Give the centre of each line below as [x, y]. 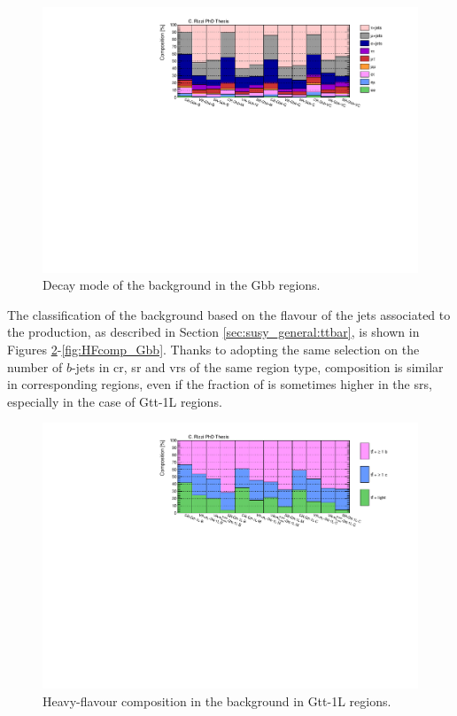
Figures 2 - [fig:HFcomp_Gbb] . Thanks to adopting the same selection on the [213, 350]
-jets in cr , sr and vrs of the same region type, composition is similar [257, 366]
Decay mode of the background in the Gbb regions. [182, 285]
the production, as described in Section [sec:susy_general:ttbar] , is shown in [213, 332]
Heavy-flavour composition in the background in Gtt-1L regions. [217, 700]
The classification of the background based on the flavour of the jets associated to [229, 314]
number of [35, 366]
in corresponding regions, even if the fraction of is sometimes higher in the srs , [220, 384]
